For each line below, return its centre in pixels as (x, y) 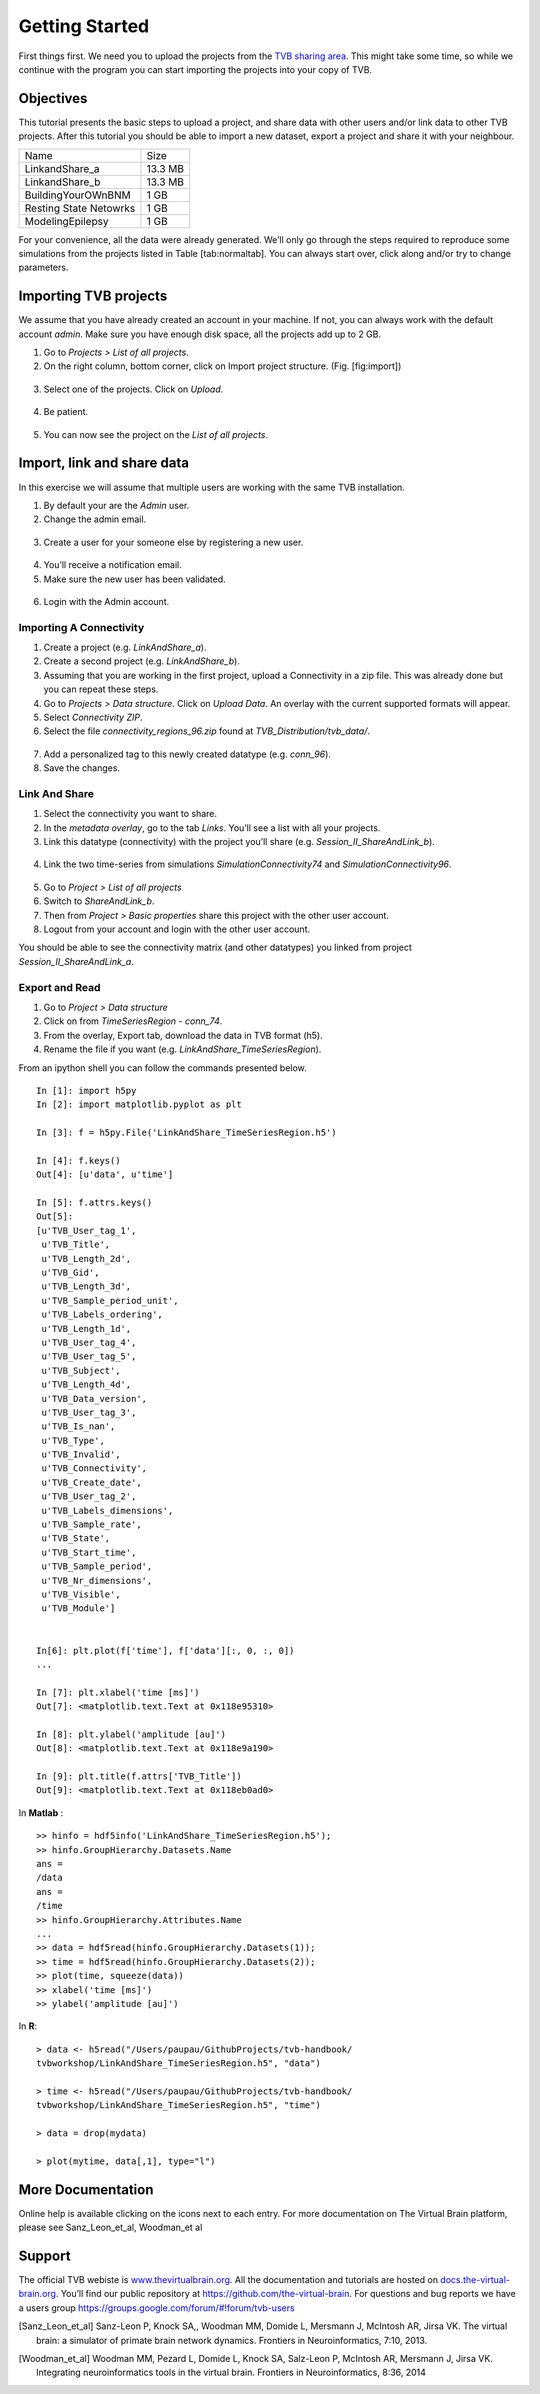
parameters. (43, 267)
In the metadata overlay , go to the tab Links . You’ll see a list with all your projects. (212, 827)
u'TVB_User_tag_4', (89, 1342)
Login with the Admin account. (106, 601)
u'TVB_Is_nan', (78, 1426)
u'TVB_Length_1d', (86, 1328)
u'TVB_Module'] (78, 1608)
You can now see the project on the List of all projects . (156, 434)
